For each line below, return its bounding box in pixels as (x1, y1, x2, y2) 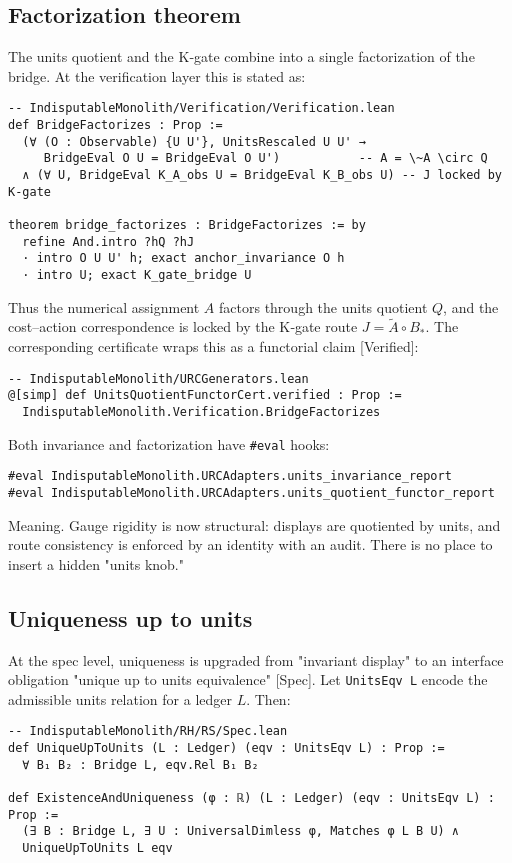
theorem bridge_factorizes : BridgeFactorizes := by (8, 217, 366, 232)
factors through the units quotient (219, 296, 428, 317)
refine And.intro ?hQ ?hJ (22, 234, 195, 249)
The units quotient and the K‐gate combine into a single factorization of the (8, 46, 475, 67)
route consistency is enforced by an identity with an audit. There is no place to (8, 534, 493, 555)
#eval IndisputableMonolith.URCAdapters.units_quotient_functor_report (8, 485, 495, 500)
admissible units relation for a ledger (8, 688, 232, 709)
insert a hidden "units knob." (8, 553, 184, 574)
